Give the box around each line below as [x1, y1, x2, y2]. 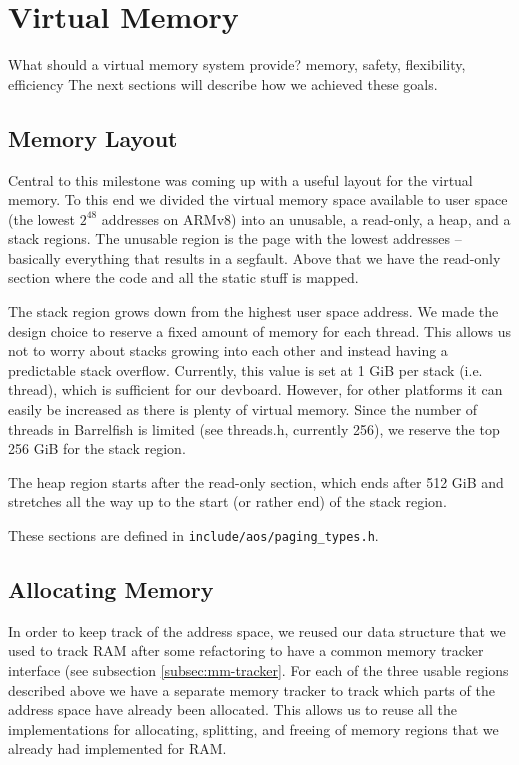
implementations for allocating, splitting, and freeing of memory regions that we [8, 718, 499, 739]
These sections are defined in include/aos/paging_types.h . [8, 525, 379, 546]
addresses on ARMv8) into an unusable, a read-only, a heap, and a [101, 208, 511, 229]
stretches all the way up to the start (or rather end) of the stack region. [8, 491, 447, 512]
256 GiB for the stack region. [8, 438, 186, 459]
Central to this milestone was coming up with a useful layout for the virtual [8, 169, 473, 190]
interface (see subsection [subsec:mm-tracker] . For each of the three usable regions [8, 660, 509, 681]
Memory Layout [8, 122, 178, 153]
